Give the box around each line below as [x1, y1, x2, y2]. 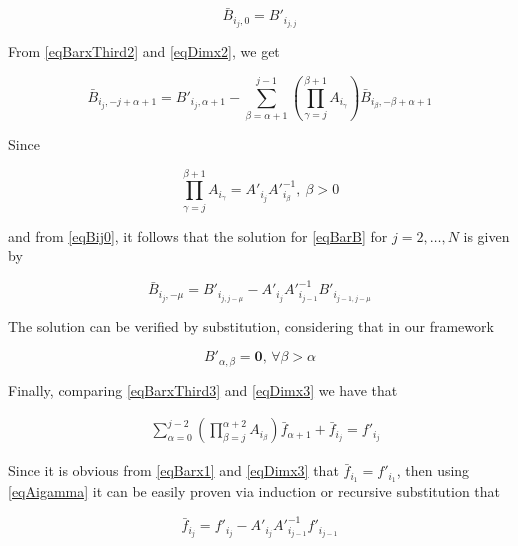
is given [463, 225, 510, 246]
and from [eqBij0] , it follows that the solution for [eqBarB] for [8, 225, 388, 246]
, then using [396, 460, 470, 481]
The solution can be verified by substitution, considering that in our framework [8, 315, 494, 336]
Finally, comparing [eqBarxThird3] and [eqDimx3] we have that [8, 379, 398, 400]
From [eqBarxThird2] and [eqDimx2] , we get [8, 41, 280, 62]
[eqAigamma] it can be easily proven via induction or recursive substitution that [8, 481, 501, 502]
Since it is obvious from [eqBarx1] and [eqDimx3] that [8, 460, 339, 481]
